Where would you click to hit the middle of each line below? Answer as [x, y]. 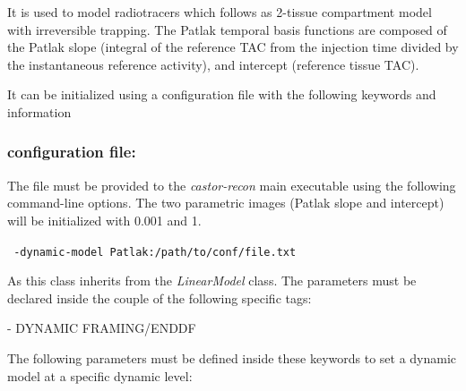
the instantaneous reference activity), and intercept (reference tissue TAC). [213, 64]
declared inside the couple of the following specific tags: [160, 297]
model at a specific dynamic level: [100, 375]
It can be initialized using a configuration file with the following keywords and [222, 94]
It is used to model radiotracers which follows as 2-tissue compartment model [220, 12]
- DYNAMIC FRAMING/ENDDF [102, 328]
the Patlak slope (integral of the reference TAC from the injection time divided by [233, 47]
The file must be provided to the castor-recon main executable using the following [232, 185]
